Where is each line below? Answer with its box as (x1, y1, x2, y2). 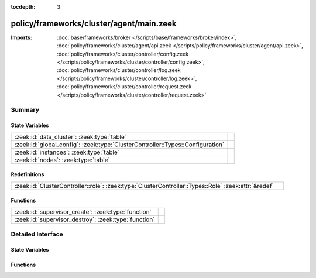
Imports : (11, 34, 32, 41)
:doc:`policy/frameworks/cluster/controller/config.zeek (57, 50, 189, 57)
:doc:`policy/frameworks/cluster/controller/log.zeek (57, 67, 181, 74)
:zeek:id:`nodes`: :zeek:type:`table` (14, 156, 111, 164)
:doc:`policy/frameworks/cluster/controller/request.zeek (57, 83, 192, 90)
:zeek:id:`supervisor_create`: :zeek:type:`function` (14, 208, 152, 216)
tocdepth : (11, 4, 36, 10)
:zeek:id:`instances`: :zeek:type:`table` (14, 148, 120, 156)
